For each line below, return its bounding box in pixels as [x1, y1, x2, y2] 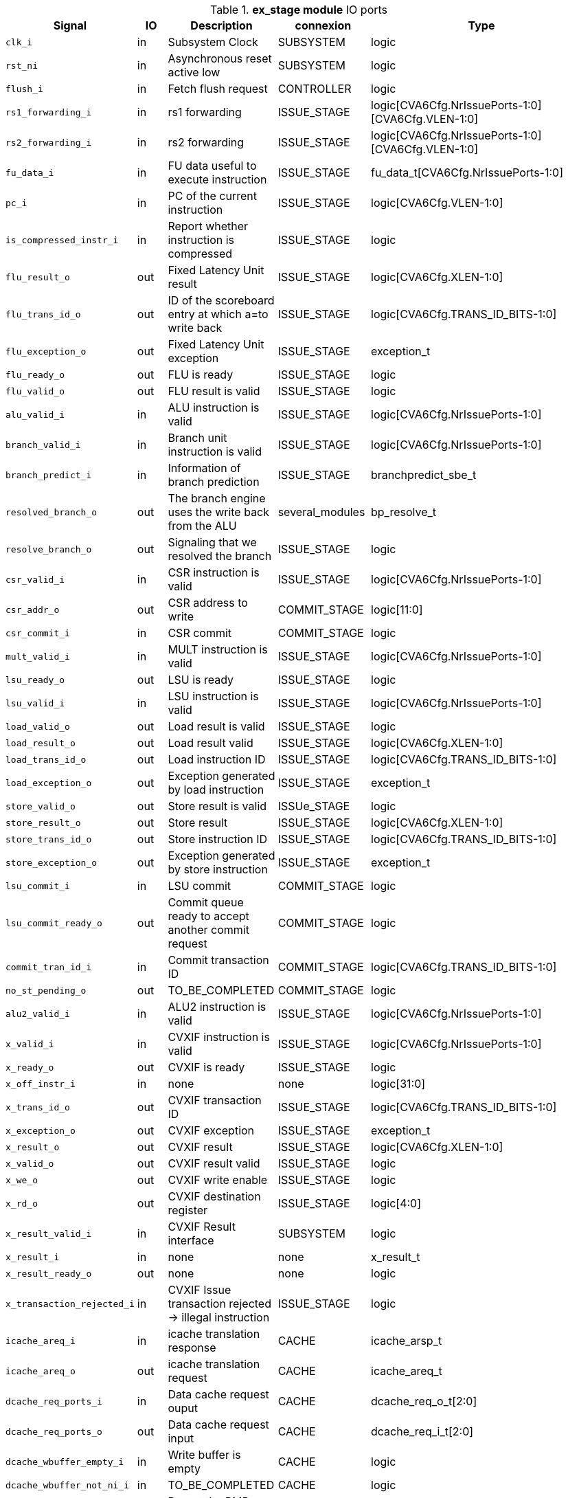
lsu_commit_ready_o [5, 917, 102, 928]
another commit [168, 923, 249, 937]
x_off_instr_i [5, 1078, 76, 1089]
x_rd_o [5, 1198, 38, 1209]
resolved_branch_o [5, 506, 98, 517]
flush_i [5, 83, 43, 94]
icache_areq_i [5, 1335, 76, 1346]
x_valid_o [5, 1158, 54, 1169]
